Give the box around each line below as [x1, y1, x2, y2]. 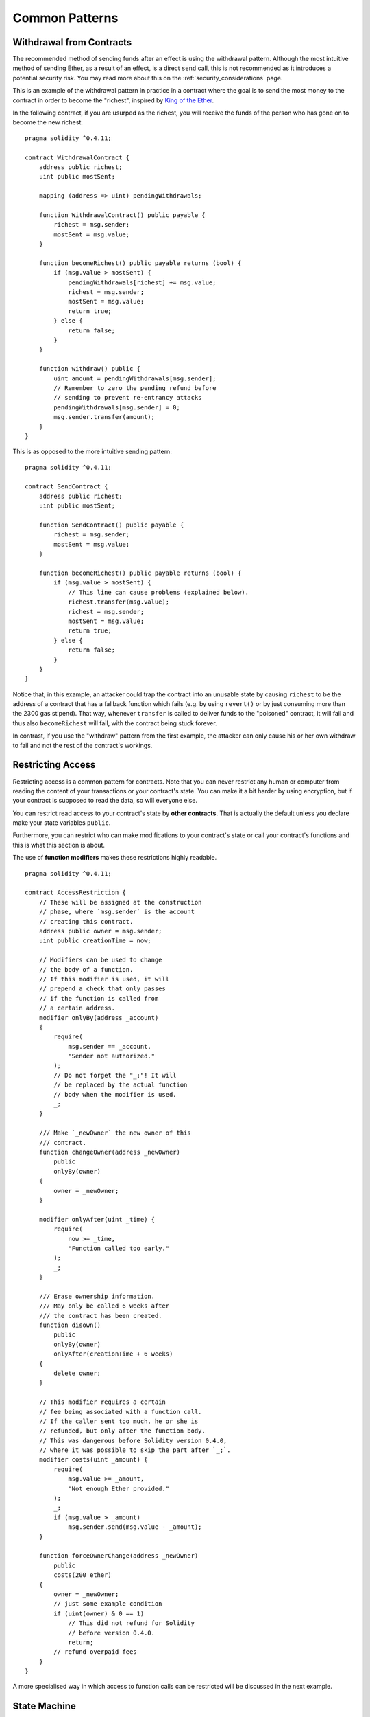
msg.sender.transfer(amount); [53, 413, 156, 421]
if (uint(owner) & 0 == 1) [53, 1609, 145, 1617]
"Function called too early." [68, 1244, 170, 1252]
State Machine [12, 1701, 77, 1712]
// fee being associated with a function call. [38, 1408, 202, 1415]
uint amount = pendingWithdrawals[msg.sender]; [53, 374, 217, 383]
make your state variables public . [12, 819, 111, 827]
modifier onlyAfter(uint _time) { [38, 1216, 156, 1223]
